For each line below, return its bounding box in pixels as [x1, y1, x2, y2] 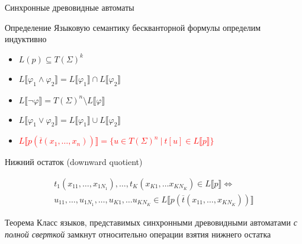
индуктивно [5, 33, 47, 45]
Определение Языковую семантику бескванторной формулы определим [5, 21, 261, 33]
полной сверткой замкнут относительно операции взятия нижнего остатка [5, 227, 271, 240]
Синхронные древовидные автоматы [5, 1, 134, 13]
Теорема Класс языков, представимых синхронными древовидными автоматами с [5, 216, 297, 229]
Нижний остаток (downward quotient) [5, 156, 143, 168]
